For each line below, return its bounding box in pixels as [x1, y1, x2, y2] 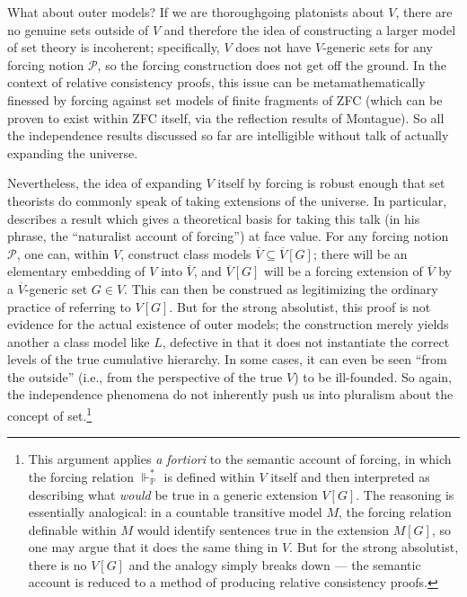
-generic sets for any [322, 38, 433, 57]
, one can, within [16, 244, 110, 263]
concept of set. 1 [7, 404, 93, 424]
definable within [28, 520, 117, 539]
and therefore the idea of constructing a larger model [163, 20, 456, 39]
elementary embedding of [7, 262, 145, 281]
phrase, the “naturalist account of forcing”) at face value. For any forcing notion [7, 227, 449, 245]
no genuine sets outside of [7, 20, 149, 39]
